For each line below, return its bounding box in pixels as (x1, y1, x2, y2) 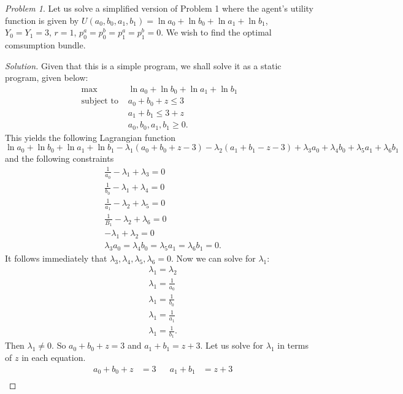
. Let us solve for (200, 339, 264, 352)
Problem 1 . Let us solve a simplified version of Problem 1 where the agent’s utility (5, 2, 314, 15)
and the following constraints (5, 152, 114, 165)
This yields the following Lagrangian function (5, 131, 176, 143)
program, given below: (5, 71, 88, 84)
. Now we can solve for (171, 251, 256, 264)
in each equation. (21, 351, 86, 363)
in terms (277, 339, 309, 352)
